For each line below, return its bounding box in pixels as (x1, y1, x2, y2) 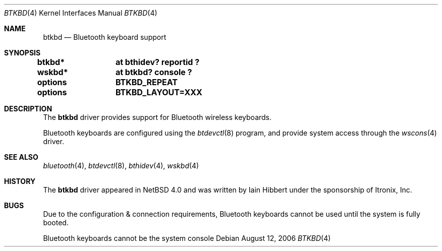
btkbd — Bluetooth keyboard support (43, 33, 167, 41)
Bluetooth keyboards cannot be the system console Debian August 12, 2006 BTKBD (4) (43, 234, 331, 242)
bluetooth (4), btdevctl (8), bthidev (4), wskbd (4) (43, 161, 199, 170)
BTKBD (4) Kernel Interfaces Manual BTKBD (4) (4, 9, 157, 17)
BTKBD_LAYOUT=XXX (115, 87, 202, 97)
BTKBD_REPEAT (115, 77, 178, 87)
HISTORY (4, 177, 36, 185)
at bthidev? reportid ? (115, 57, 200, 67)
